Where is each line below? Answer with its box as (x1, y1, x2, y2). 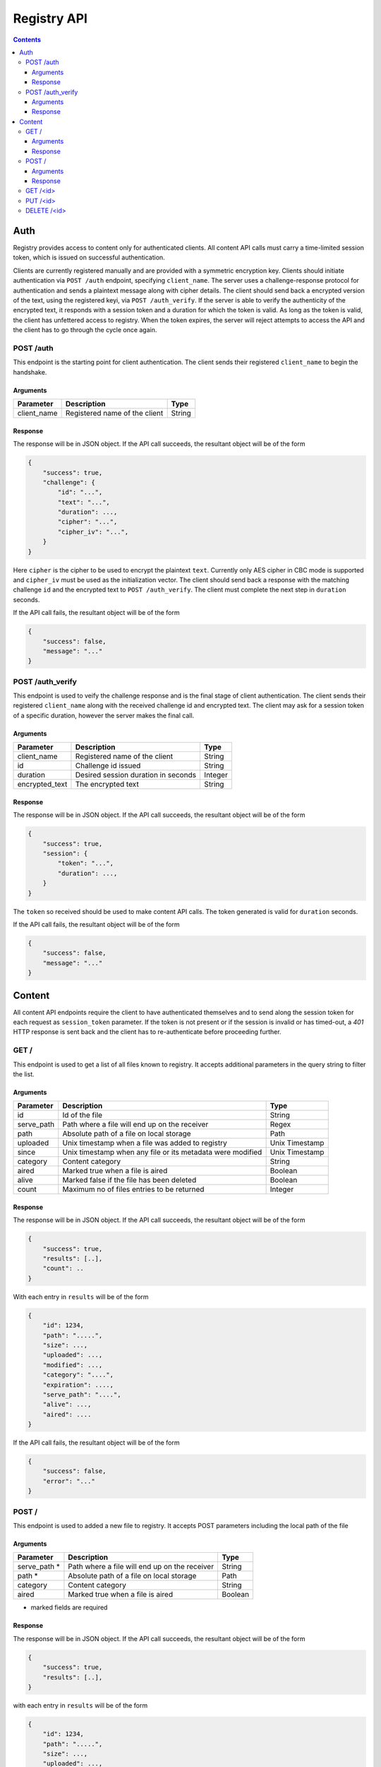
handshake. (13, 368, 47, 376)
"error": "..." (42, 1477, 95, 1485)
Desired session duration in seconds (75, 770, 197, 780)
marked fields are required (30, 1603, 108, 1612)
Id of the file (62, 1110, 102, 1120)
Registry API (13, 11, 88, 26)
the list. (13, 1069, 35, 1078)
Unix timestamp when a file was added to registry (62, 1138, 227, 1148)
